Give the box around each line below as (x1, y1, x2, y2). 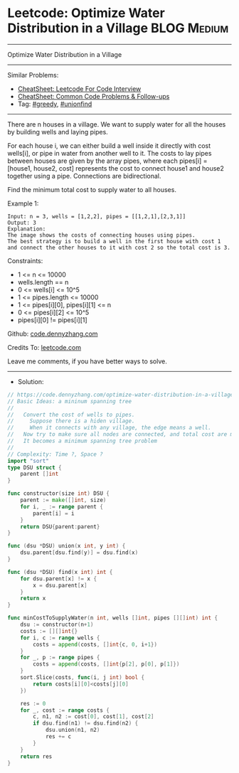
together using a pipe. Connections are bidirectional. (7, 171, 161, 180)
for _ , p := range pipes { (20, 654, 100, 661)
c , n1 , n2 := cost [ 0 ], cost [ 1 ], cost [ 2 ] (33, 713, 154, 720)
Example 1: (7, 199, 39, 208)
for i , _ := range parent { (20, 503, 103, 510)
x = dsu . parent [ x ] (33, 582, 87, 589)
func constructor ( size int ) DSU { (7, 490, 110, 497)
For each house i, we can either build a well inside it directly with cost (7, 141, 211, 150)
